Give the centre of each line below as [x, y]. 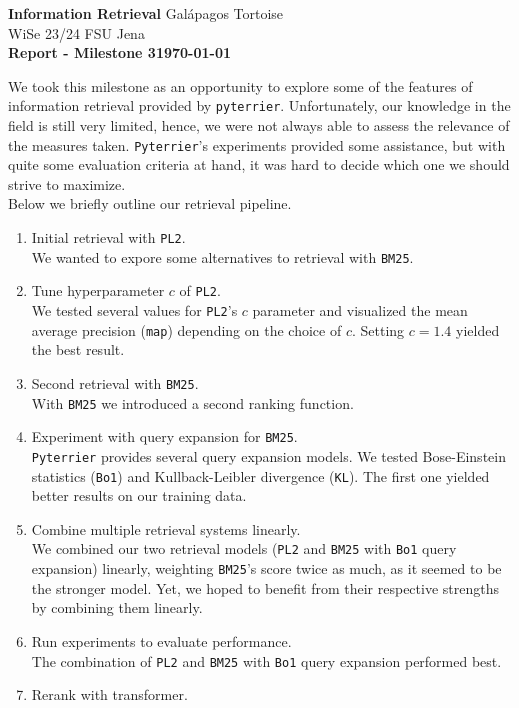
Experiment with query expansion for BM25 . [164, 436]
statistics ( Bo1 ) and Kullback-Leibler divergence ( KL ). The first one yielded [260, 475]
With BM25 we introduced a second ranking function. [192, 402]
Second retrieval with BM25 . [115, 382]
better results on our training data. [139, 495]
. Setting [378, 329]
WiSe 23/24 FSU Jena [76, 32]
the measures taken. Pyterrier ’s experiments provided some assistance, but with [257, 144]
